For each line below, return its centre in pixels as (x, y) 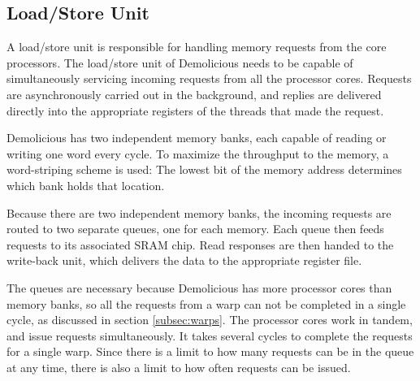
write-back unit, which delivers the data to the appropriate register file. (184, 260)
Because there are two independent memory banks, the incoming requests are (199, 212)
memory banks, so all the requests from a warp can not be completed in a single (206, 303)
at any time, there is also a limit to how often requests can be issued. (179, 367)
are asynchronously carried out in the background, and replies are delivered (194, 94)
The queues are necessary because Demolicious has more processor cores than (199, 287)
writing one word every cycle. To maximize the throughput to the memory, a (198, 153)
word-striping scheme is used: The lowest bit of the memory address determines (204, 169)
